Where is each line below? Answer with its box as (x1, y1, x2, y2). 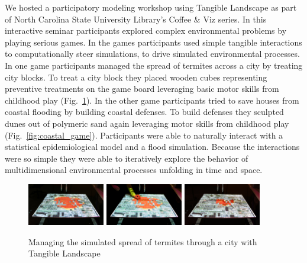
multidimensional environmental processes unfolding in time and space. (5, 163, 263, 176)
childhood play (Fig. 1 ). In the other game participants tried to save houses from (5, 94, 299, 106)
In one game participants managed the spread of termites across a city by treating (5, 59, 303, 71)
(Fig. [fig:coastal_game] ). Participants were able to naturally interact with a (5, 129, 283, 141)
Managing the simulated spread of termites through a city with (28, 235, 257, 248)
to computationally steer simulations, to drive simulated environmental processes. (5, 47, 300, 60)
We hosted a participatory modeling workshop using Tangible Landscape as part (5, 1, 297, 13)
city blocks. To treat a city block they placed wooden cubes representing (5, 70, 267, 83)
